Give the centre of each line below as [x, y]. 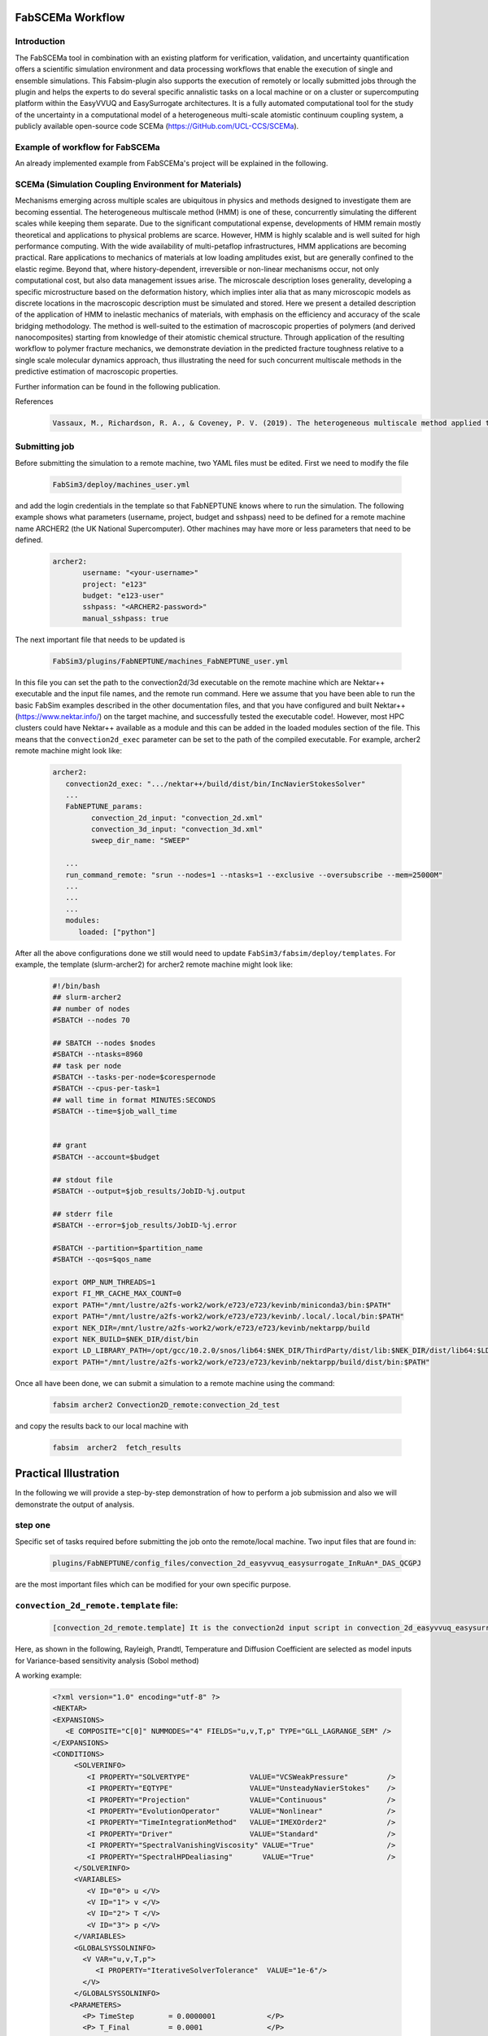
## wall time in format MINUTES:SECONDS [134, 1100]
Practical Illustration [67, 1474]
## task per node [87, 1066]
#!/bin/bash [76, 986]
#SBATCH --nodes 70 [91, 1020]
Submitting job [45, 446]
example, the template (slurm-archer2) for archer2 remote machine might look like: [154, 964]
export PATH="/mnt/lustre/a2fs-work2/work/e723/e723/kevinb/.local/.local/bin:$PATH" [228, 1316]
